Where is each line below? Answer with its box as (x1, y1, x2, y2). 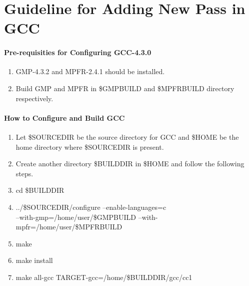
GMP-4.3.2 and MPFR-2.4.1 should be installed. (15, 66, 165, 77)
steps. (15, 168, 33, 178)
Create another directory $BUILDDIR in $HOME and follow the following (15, 158, 244, 169)
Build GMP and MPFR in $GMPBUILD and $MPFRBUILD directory (15, 83, 234, 93)
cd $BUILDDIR (15, 185, 64, 195)
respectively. (15, 93, 53, 103)
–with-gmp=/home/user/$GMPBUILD (15, 211, 136, 222)
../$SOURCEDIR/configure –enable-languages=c (15, 201, 166, 212)
